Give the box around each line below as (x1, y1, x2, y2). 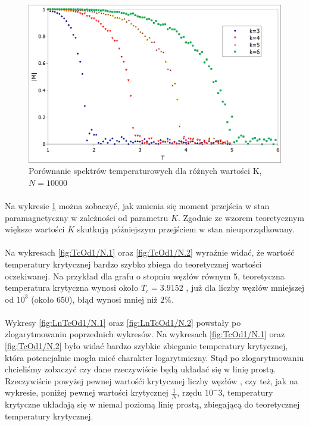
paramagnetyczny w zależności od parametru (5, 211, 168, 223)
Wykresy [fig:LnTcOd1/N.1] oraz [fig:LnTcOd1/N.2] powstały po (5, 316, 241, 328)
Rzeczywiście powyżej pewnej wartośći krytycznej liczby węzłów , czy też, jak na (5, 374, 298, 387)
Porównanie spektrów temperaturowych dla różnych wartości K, (29, 164, 262, 177)
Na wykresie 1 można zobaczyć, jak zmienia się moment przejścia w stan (5, 199, 270, 212)
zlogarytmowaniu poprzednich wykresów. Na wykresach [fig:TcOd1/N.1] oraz (5, 328, 285, 340)
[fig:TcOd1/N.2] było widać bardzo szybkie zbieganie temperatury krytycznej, (5, 340, 288, 352)
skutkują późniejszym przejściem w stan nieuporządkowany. (77, 223, 295, 235)
